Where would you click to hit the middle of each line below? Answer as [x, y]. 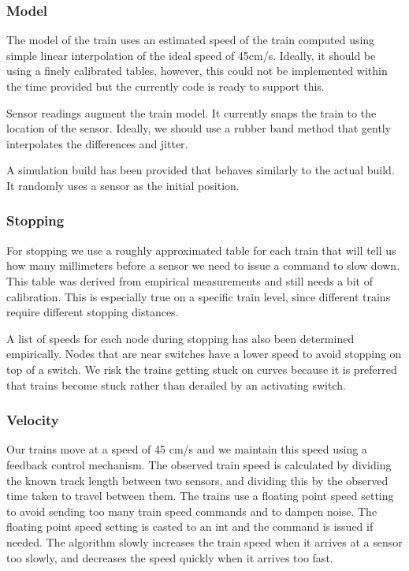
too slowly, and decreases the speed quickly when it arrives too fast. [170, 557]
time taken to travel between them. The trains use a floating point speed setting [200, 496]
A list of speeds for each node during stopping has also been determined [180, 338]
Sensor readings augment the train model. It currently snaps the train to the [191, 112]
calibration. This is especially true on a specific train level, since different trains [199, 296]
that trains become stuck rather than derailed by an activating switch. [176, 384]
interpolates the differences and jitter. [97, 143]
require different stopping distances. [93, 312]
